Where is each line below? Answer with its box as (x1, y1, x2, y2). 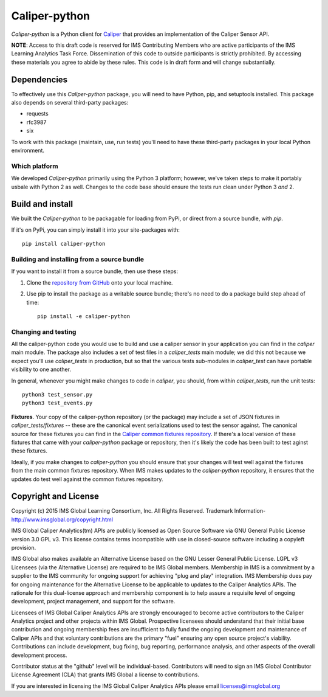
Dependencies (11, 74, 68, 85)
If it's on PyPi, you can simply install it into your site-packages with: (11, 226, 180, 234)
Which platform (11, 162, 58, 170)
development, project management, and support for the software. (11, 598, 176, 605)
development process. (11, 651, 67, 659)
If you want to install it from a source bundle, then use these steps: (11, 268, 179, 275)
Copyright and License (11, 491, 100, 502)
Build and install (11, 199, 73, 209)
